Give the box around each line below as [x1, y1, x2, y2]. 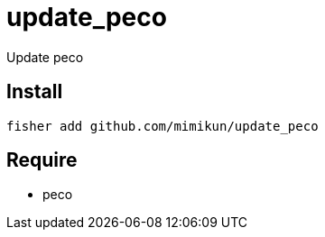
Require [6, 149, 78, 172]
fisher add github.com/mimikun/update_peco [6, 118, 319, 133]
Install [6, 80, 63, 104]
